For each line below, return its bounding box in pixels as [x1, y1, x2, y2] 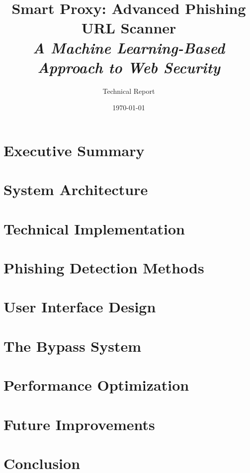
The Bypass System [3, 335, 142, 356]
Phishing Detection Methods [3, 257, 204, 277]
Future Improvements [3, 414, 155, 434]
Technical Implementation [3, 218, 185, 238]
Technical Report [102, 85, 155, 96]
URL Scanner [81, 17, 176, 38]
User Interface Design [3, 296, 156, 317]
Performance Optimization [3, 375, 189, 395]
